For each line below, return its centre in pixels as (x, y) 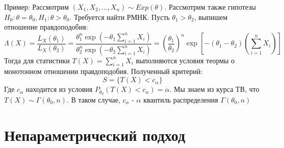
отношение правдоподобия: (46, 27)
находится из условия (59, 89)
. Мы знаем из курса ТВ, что (214, 89)
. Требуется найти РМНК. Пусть (120, 17)
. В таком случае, (93, 99)
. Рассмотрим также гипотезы (210, 7)
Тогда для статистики (37, 60)
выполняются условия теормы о (185, 60)
